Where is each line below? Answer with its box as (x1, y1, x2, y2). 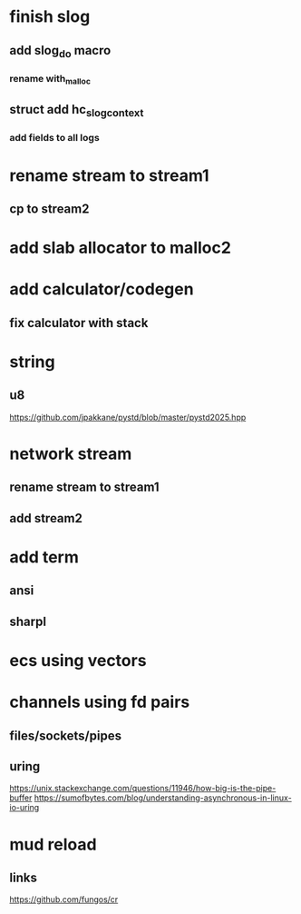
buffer (9, 792, 33, 803)
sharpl (9, 613, 47, 629)
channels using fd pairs (9, 692, 190, 712)
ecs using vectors (9, 650, 147, 671)
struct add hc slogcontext (9, 102, 144, 120)
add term (9, 547, 80, 567)
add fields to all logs (9, 132, 100, 144)
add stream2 (9, 511, 83, 526)
